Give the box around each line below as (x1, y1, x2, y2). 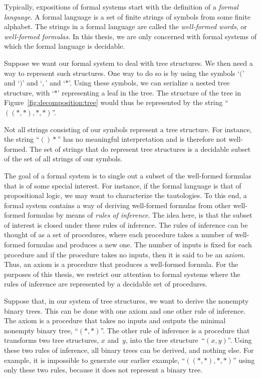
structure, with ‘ (4, 87, 54, 98)
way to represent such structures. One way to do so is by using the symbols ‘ (4, 67, 240, 78)
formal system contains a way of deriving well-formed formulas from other (4, 200, 231, 210)
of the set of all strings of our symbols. (4, 153, 123, 164)
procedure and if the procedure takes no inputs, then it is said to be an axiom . (4, 249, 245, 259)
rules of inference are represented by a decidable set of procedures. (4, 278, 208, 289)
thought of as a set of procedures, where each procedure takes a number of (4, 229, 233, 240)
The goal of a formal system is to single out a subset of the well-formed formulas (4, 170, 251, 180)
